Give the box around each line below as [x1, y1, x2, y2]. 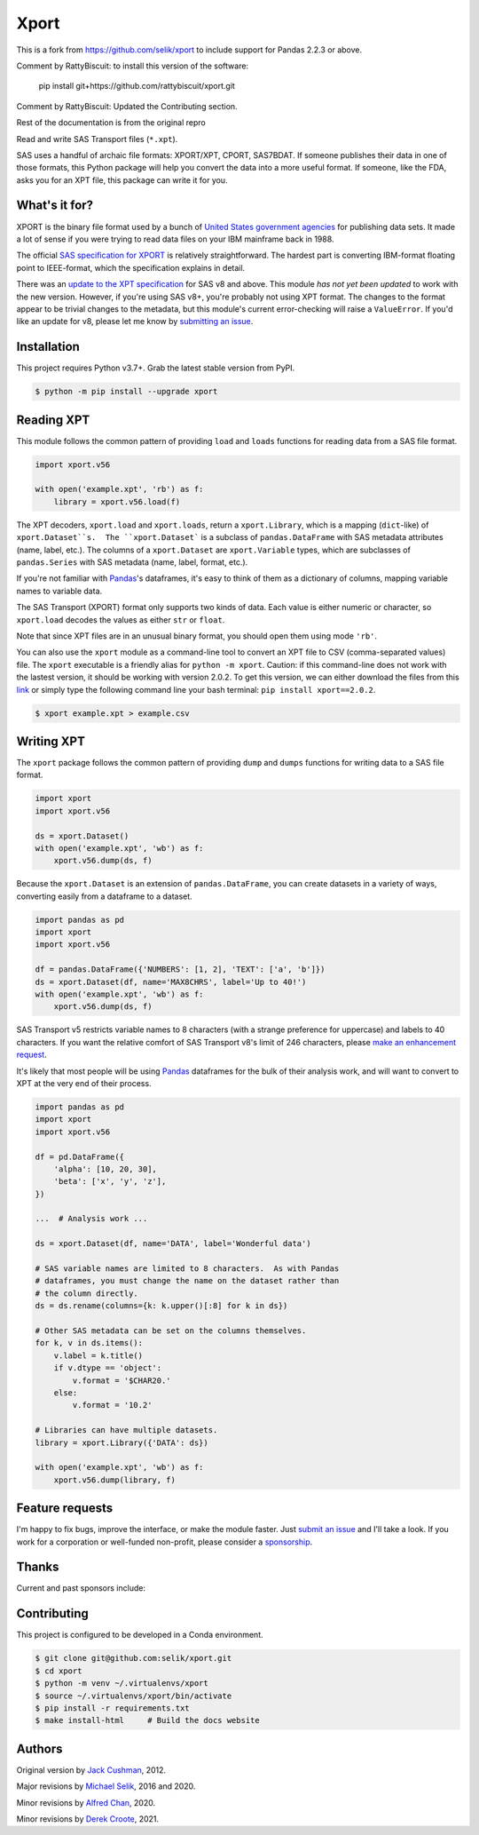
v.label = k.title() [53, 1350, 144, 1361]
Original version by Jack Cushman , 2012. [16, 1764, 167, 1775]
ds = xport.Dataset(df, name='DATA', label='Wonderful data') [35, 1239, 311, 1249]
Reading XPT [16, 412, 90, 427]
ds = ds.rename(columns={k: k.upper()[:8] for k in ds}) [35, 1301, 288, 1311]
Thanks [16, 1560, 59, 1575]
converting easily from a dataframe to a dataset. [16, 891, 192, 902]
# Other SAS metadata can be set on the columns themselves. [35, 1326, 307, 1336]
